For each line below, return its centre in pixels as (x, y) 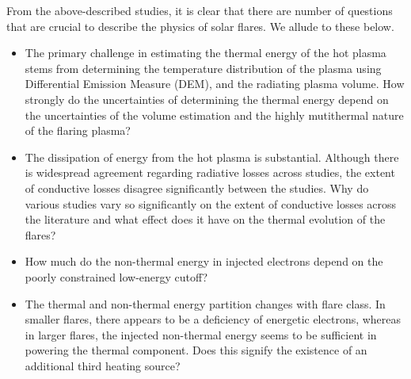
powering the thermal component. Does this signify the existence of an (196, 350)
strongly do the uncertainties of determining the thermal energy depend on (207, 99)
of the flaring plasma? (78, 130)
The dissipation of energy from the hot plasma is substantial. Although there (212, 157)
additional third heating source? (103, 365)
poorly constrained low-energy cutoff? (116, 276)
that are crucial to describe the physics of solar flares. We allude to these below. (200, 26)
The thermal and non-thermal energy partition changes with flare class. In (205, 303)
